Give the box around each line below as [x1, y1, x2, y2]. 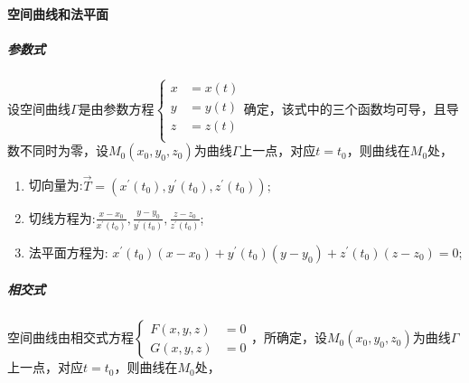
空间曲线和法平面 [7, 4, 108, 23]
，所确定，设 [251, 328, 328, 347]
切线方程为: [28, 208, 96, 227]
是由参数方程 [78, 99, 155, 118]
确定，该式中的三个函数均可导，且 [243, 99, 446, 118]
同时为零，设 [32, 141, 108, 160]
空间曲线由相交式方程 [7, 328, 134, 347]
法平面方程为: [28, 242, 108, 261]
